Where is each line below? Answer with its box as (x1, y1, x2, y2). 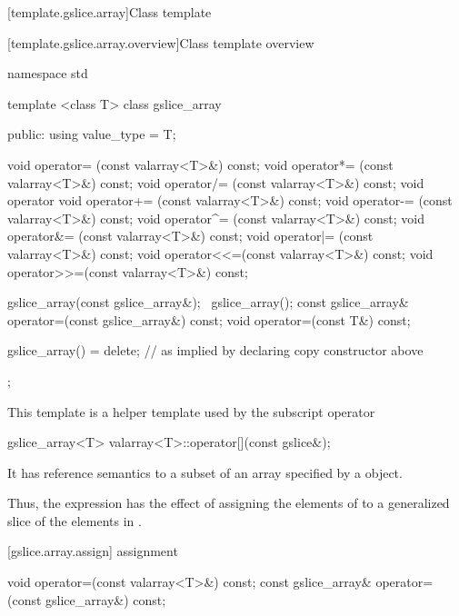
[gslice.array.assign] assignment (7, 541, 178, 561)
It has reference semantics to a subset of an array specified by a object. (7, 462, 403, 482)
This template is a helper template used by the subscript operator (7, 402, 375, 421)
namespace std (7, 64, 88, 83)
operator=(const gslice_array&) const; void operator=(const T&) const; (7, 310, 411, 329)
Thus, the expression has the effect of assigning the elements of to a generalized (7, 493, 450, 512)
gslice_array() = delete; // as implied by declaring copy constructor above (7, 341, 424, 360)
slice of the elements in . (7, 511, 142, 530)
